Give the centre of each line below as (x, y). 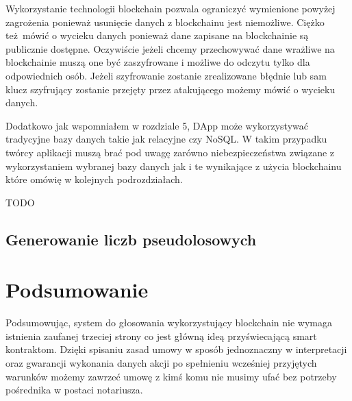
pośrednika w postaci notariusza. (74, 390)
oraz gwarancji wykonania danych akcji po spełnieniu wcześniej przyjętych (161, 363)
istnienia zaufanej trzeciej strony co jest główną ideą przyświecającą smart (161, 336)
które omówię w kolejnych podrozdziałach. (94, 179)
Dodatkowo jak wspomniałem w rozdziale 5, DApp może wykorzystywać (157, 125)
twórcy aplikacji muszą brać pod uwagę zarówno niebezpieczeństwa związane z (170, 152)
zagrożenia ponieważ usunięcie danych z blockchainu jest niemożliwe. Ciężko (165, 22)
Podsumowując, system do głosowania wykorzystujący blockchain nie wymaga (169, 323)
